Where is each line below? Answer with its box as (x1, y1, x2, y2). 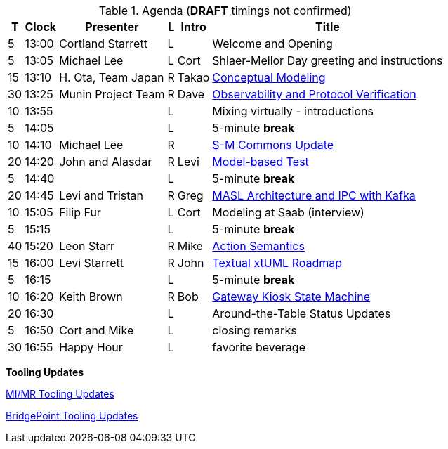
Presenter (85, 20, 139, 34)
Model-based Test (212, 155, 309, 169)
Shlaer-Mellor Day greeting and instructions (212, 53, 443, 67)
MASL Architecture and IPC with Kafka (212, 188, 416, 202)
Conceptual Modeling (212, 70, 326, 84)
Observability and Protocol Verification (212, 87, 416, 101)
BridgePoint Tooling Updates (6, 410, 138, 422)
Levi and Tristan (59, 188, 143, 202)
